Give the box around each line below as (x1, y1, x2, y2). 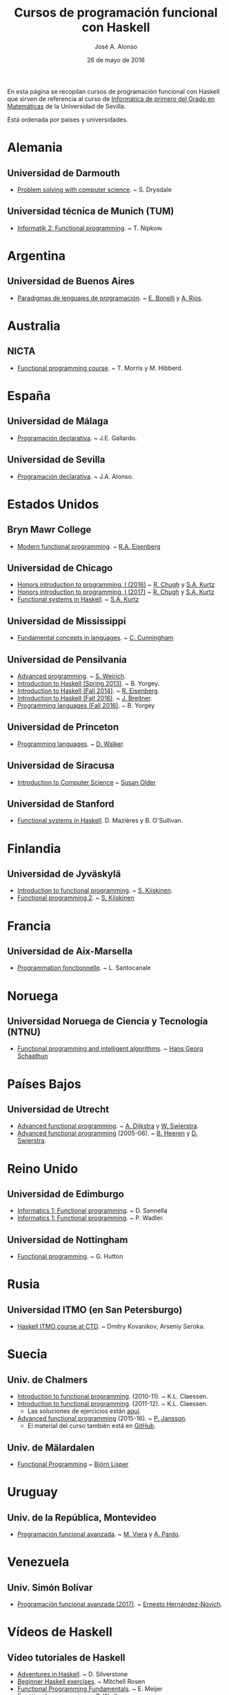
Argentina (7, 247, 66, 263)
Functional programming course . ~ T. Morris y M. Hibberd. (17, 364, 183, 372)
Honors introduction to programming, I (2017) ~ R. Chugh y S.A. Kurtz (17, 588, 215, 596)
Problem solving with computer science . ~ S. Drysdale (17, 185, 172, 194)
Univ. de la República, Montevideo (7, 1512, 157, 1524)
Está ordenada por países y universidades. (7, 115, 129, 124)
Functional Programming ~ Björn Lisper (17, 1460, 129, 1468)
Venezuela (7, 1554, 70, 1570)
